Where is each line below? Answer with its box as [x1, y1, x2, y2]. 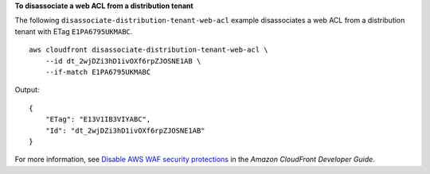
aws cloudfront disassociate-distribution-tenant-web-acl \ [29, 45, 268, 55]
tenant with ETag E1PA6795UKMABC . [14, 26, 133, 36]
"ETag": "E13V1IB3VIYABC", [45, 115, 151, 124]
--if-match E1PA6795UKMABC [45, 68, 151, 76]
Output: [14, 85, 40, 95]
